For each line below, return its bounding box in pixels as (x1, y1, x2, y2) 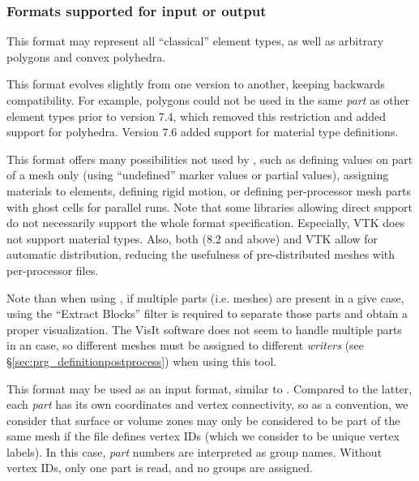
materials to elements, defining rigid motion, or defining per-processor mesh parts (6, 182, 411, 199)
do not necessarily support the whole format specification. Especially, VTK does (6, 214, 405, 231)
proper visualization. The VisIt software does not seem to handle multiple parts (6, 320, 402, 337)
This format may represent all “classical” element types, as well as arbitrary (6, 32, 384, 49)
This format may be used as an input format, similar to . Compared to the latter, (6, 380, 413, 397)
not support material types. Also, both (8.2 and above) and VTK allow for (6, 230, 378, 247)
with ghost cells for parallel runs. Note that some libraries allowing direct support (6, 198, 413, 215)
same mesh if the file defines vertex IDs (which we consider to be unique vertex (6, 427, 400, 444)
